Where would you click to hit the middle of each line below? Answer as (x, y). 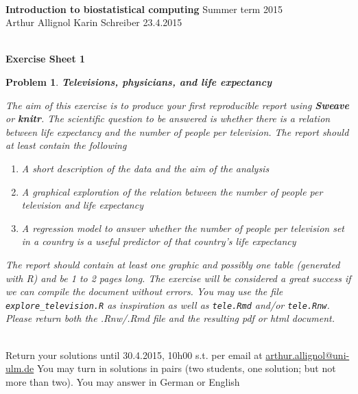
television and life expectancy (82, 205)
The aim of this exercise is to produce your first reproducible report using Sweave (178, 105)
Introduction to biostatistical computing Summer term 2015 (144, 9)
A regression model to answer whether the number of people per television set (183, 228)
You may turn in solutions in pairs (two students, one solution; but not (186, 368)
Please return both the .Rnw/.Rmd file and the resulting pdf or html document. (170, 318)
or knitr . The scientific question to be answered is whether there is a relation (168, 118)
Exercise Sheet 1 (46, 59)
